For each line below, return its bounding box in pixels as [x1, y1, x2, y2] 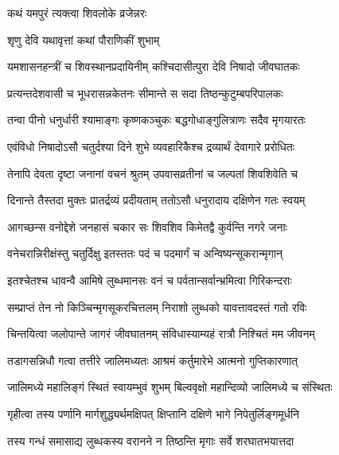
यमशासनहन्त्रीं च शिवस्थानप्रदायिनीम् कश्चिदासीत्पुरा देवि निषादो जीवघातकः [7, 58, 300, 75]
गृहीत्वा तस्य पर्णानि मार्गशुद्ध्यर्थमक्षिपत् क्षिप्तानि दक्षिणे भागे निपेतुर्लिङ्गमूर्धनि [7, 405, 300, 422]
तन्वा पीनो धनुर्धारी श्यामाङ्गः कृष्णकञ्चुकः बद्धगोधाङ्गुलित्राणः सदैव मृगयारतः [7, 111, 306, 128]
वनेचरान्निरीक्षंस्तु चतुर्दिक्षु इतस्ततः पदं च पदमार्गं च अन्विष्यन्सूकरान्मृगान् [7, 245, 283, 262]
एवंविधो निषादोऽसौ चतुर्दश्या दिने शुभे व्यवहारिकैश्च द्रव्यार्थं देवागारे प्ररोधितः [7, 138, 295, 154]
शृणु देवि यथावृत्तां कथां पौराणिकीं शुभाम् [7, 31, 160, 48]
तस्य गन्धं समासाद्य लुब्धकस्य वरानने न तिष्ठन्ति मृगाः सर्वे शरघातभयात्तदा [7, 432, 294, 449]
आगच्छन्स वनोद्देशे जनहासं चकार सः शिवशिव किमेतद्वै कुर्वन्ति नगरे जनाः [7, 218, 287, 235]
